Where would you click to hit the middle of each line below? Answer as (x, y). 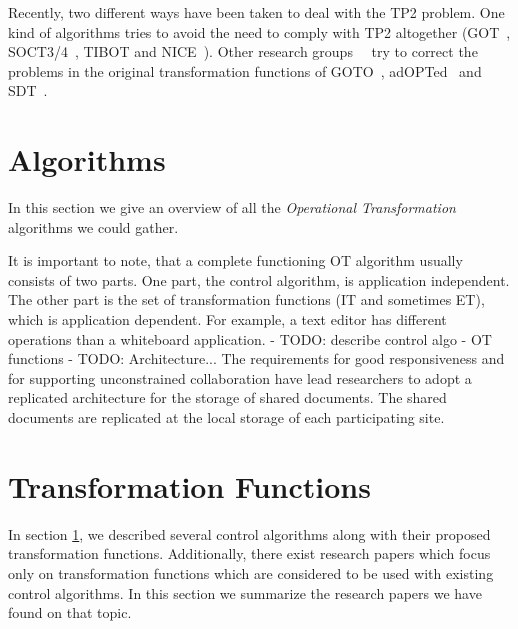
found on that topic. (70, 612)
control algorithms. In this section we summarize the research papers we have (245, 592)
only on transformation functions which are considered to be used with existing (251, 572)
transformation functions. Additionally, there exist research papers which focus (249, 553)
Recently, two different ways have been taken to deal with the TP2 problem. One (256, 12)
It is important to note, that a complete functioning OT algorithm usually (235, 260)
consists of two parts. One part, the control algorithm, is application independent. (259, 279)
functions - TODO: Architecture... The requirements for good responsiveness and (256, 358)
